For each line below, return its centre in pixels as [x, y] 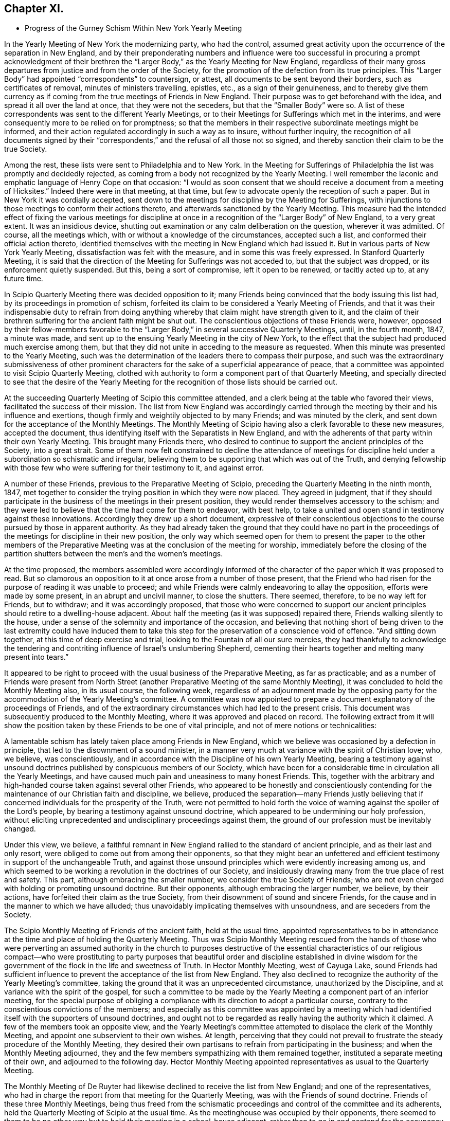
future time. [24, 279]
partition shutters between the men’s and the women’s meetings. [114, 554]
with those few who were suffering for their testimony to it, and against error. [134, 468]
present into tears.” [37, 657]
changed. [20, 829]
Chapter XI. [34, 8]
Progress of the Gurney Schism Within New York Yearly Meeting [133, 28]
